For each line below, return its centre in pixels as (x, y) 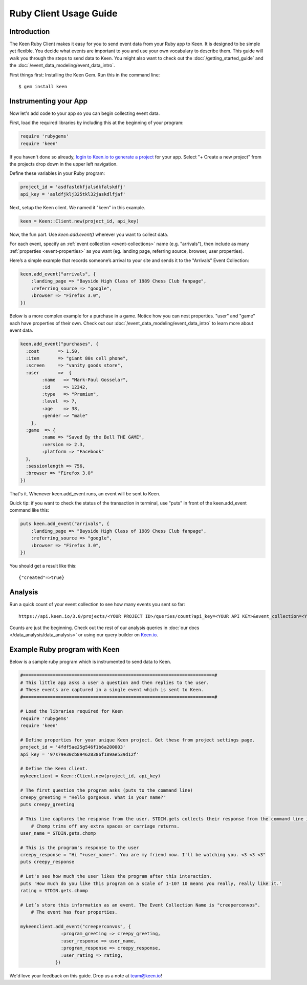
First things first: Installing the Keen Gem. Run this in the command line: (85, 75)
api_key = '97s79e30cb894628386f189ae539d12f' (80, 754)
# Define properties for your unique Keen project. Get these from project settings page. (138, 740)
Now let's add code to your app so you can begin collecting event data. (85, 113)
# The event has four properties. (74, 912)
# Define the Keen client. (54, 769)
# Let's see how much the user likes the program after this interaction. (116, 876)
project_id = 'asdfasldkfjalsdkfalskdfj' (73, 187)
